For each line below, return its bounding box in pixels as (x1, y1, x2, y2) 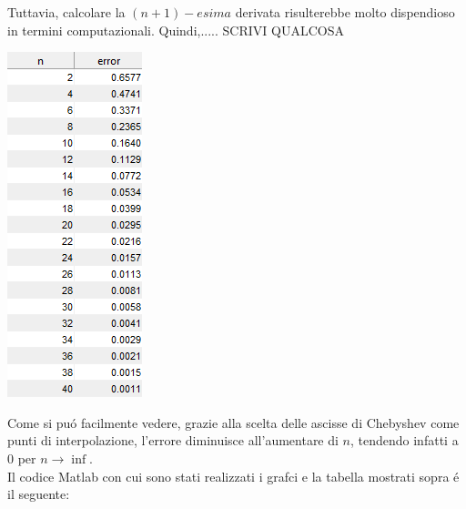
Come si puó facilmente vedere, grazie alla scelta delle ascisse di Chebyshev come (7, 412, 460, 432)
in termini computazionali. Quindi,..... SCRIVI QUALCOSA (7, 20, 344, 39)
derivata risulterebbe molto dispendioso (235, 3, 455, 21)
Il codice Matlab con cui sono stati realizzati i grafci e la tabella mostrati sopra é (7, 466, 460, 485)
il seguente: (7, 484, 70, 504)
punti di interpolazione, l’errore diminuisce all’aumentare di (7, 431, 339, 450)
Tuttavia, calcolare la (7, 3, 126, 21)
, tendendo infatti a (350, 431, 459, 450)
